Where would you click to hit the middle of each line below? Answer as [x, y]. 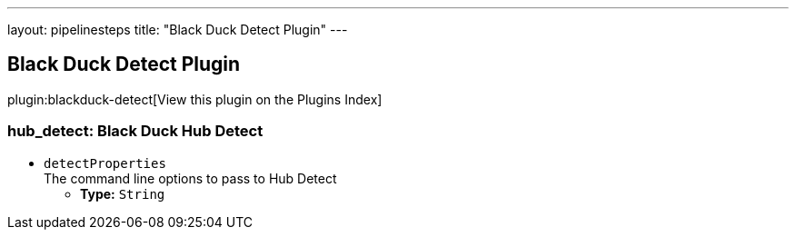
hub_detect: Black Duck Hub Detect [135, 131]
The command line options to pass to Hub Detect [190, 178]
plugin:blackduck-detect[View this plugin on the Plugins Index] [195, 99]
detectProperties [105, 163]
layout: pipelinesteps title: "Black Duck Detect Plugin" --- [178, 30]
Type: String [123, 193]
